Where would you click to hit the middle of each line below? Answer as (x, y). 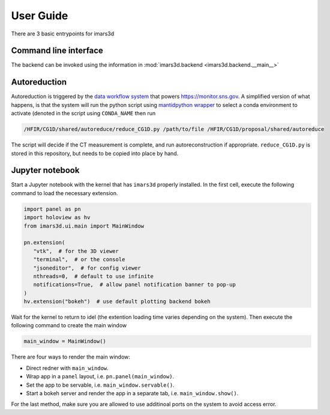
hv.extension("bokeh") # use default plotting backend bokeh (117, 301)
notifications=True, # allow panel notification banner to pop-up (135, 285)
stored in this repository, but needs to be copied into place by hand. (95, 153)
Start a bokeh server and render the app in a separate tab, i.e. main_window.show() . (132, 393)
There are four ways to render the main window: (70, 357)
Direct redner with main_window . (67, 368)
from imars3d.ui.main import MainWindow (84, 226)
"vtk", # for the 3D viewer (76, 251)
